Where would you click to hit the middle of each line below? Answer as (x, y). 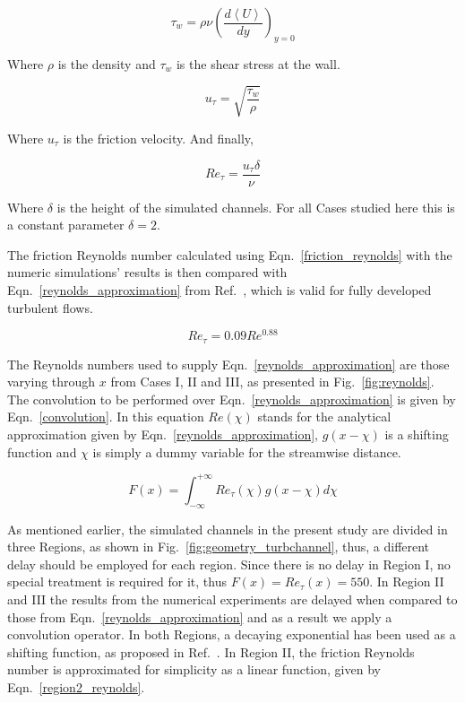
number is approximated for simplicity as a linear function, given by (194, 669)
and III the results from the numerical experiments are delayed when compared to (232, 599)
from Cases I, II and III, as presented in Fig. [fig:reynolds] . (272, 382)
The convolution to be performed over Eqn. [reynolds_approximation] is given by (232, 399)
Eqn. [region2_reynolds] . (76, 686)
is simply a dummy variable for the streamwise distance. (247, 451)
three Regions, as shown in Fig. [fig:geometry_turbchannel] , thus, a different (219, 547)
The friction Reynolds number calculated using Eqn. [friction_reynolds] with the (230, 254)
